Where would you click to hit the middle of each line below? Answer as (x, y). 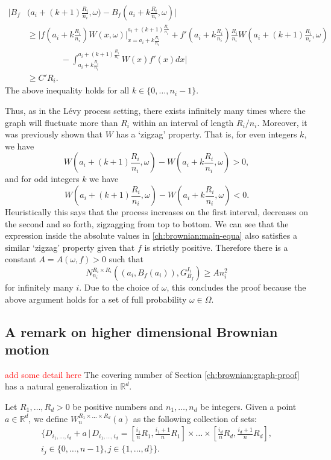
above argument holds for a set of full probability (96, 299)
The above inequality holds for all (67, 90)
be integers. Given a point (248, 406)
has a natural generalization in (61, 386)
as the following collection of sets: (195, 418)
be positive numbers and (118, 406)
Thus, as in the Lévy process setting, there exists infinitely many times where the (155, 111)
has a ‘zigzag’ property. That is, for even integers (206, 134)
